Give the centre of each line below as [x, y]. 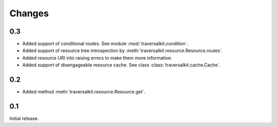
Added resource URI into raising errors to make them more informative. [97, 58]
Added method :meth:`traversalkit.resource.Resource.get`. [84, 92]
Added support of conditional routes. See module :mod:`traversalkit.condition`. [105, 44]
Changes [29, 13]
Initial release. [24, 119]
